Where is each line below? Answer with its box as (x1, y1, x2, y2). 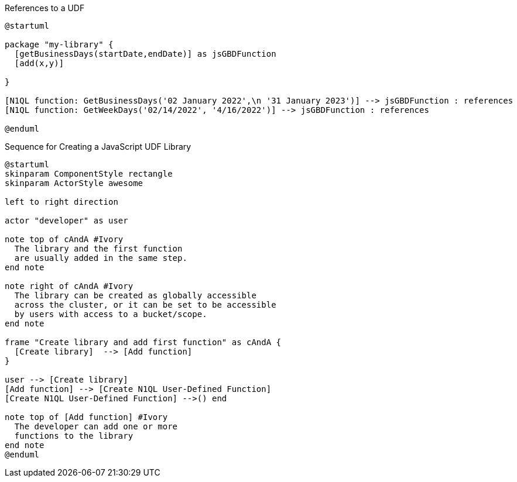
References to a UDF (5, 3, 85, 13)
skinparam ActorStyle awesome (5, 178, 143, 188)
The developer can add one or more (14, 422, 178, 431)
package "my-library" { (5, 40, 114, 49)
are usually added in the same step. (14, 253, 187, 263)
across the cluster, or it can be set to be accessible (14, 300, 276, 309)
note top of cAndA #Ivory (5, 235, 124, 244)
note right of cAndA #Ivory (5, 281, 133, 291)
